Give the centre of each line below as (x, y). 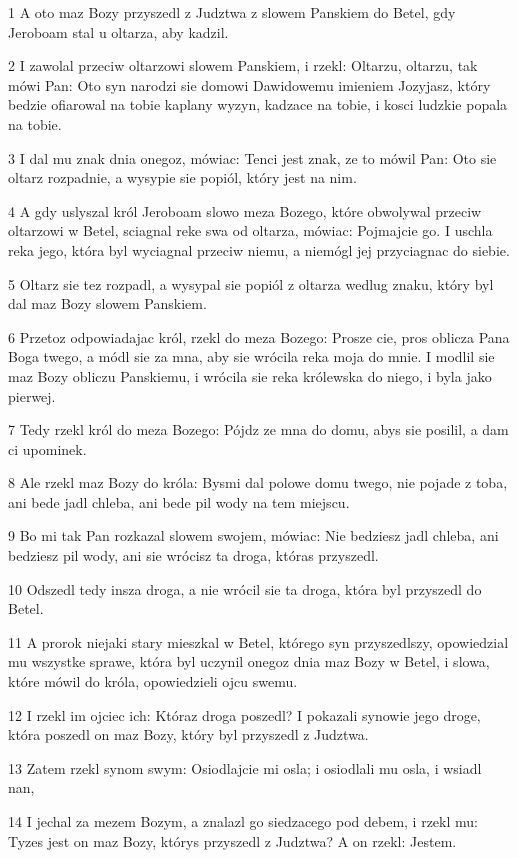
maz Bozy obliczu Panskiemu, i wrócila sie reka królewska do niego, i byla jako (250, 375)
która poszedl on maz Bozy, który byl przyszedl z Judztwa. (188, 734)
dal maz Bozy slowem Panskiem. (107, 303)
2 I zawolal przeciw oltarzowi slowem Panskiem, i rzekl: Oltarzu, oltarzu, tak (243, 65)
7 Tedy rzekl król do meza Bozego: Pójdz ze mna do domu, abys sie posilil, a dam (258, 429)
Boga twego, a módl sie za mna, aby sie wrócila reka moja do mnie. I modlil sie (251, 356)
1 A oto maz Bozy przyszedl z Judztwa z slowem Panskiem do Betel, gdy (232, 12)
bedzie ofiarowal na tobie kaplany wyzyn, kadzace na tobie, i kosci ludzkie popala (258, 104)
